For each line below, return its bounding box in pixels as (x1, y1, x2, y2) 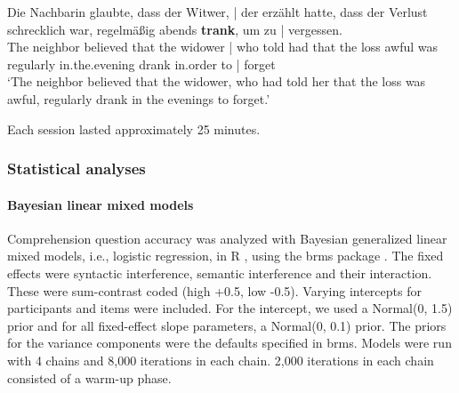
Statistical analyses (7, 157, 146, 180)
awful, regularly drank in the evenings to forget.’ (7, 89, 270, 108)
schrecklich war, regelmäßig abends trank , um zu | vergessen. (7, 20, 342, 38)
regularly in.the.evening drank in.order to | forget (7, 54, 276, 73)
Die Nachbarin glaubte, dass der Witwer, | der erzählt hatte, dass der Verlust (7, 3, 428, 20)
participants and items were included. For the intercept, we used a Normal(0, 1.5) (7, 299, 453, 317)
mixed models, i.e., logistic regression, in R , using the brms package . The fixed (7, 246, 444, 265)
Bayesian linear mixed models (7, 195, 194, 213)
